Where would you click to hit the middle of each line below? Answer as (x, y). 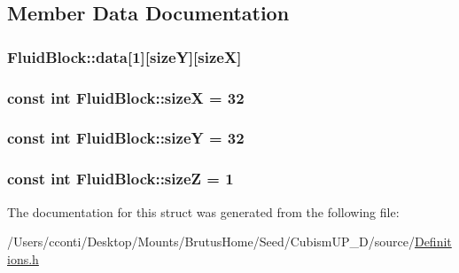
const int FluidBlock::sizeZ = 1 (121, 179)
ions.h (23, 258)
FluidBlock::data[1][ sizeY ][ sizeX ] (124, 56)
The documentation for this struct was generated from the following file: (203, 211)
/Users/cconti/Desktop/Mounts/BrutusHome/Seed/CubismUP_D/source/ (211, 242)
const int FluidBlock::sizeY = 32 (126, 138)
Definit (433, 242)
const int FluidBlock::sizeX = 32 (126, 97)
